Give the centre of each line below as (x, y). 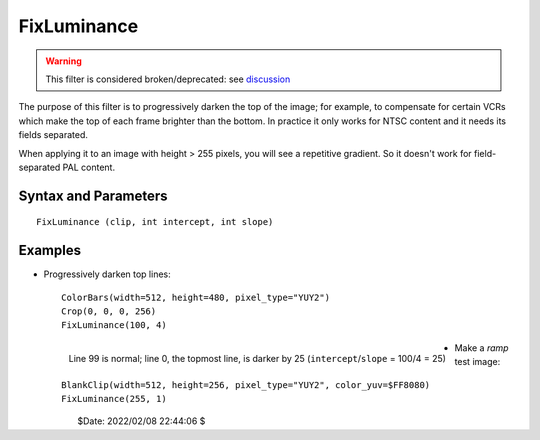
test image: (477, 362)
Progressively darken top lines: (107, 274)
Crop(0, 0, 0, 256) (109, 311)
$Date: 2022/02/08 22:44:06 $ (141, 421)
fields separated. (53, 135)
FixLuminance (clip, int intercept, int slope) (155, 222)
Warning (63, 61)
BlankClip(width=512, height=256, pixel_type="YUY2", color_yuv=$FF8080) (246, 384)
